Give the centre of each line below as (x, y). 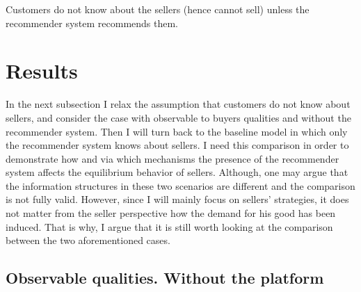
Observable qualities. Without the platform (165, 278)
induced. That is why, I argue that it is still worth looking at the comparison (169, 226)
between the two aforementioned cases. (88, 240)
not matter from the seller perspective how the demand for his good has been (171, 213)
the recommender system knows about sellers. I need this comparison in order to (177, 145)
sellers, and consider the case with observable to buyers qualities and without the (178, 117)
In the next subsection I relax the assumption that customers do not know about (178, 104)
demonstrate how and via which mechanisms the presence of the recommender (173, 158)
